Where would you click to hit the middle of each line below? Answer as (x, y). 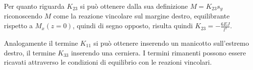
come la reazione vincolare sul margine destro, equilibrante (141, 16)
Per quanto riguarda (34, 6)
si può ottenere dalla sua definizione (134, 6)
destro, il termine (30, 52)
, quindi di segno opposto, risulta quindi (133, 26)
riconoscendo (23, 16)
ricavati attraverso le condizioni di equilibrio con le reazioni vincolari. (108, 62)
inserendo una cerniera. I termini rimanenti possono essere (158, 52)
